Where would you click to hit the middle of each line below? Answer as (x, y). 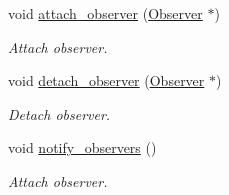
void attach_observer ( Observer (105, 13)
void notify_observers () (82, 147)
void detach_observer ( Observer (106, 80)
